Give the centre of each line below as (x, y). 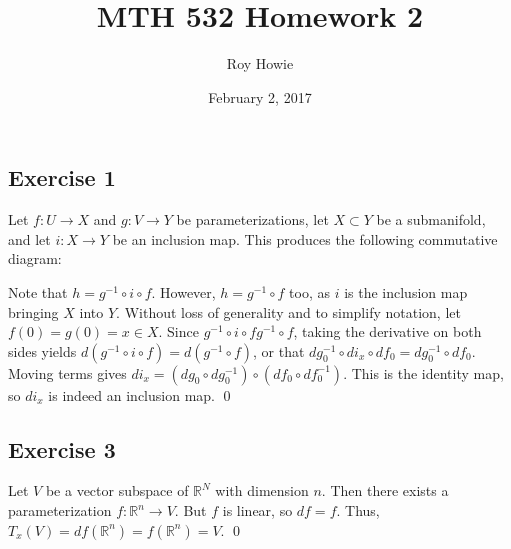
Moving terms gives (67, 372)
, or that (279, 350)
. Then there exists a (385, 490)
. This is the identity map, (423, 372)
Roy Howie (260, 63)
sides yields (42, 350)
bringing (33, 311)
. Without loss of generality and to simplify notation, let (288, 311)
